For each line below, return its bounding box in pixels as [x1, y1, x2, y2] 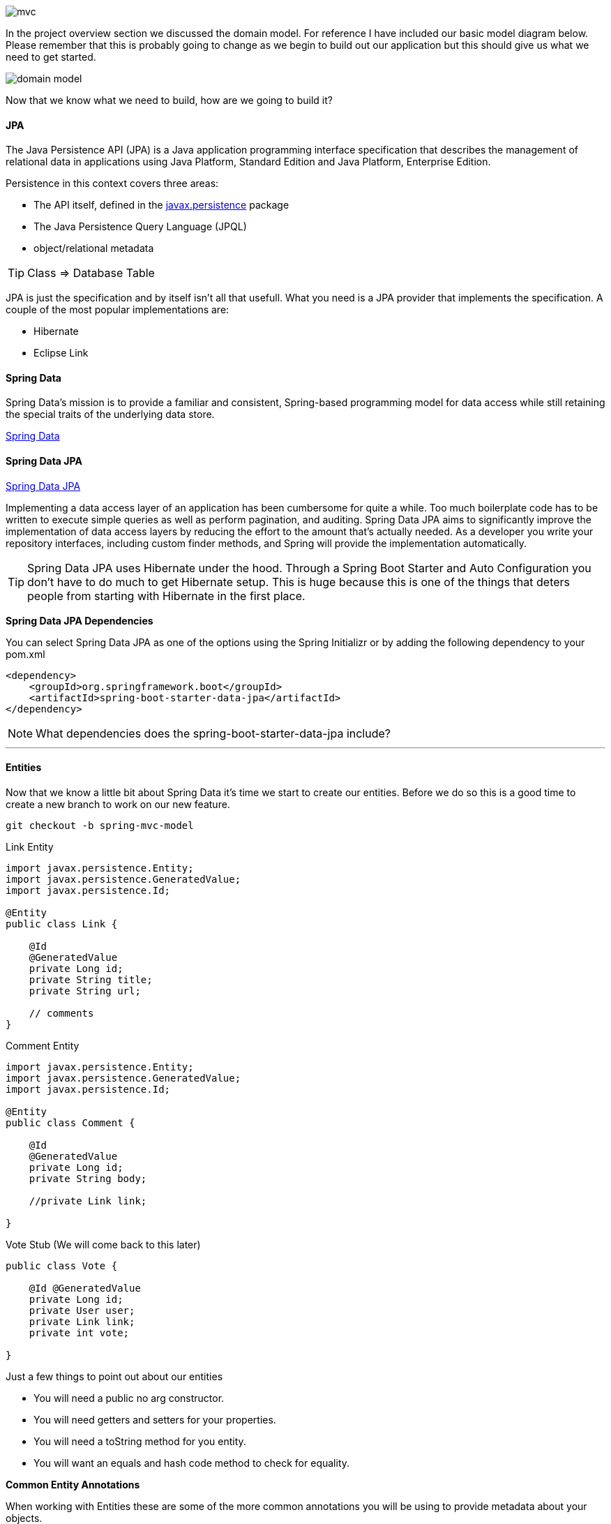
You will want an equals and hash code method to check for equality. [33, 1456, 350, 1469]
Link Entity [6, 840, 54, 853]
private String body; [29, 1172, 147, 1184]
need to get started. [6, 51, 96, 63]
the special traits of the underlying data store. [6, 408, 215, 421]
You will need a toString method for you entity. [33, 1435, 246, 1447]
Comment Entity [6, 1039, 80, 1052]
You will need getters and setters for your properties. [33, 1413, 276, 1426]
